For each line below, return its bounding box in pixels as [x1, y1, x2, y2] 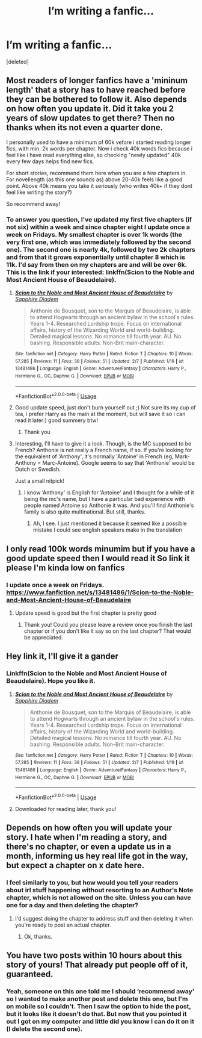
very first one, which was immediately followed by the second [6, 238, 191, 246]
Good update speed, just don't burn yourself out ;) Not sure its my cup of [14, 404, 196, 411]
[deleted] [6, 58, 29, 65]
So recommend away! [6, 200, 61, 207]
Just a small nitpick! [14, 477, 64, 485]
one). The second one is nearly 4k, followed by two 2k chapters [6, 245, 195, 253]
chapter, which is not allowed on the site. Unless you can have [6, 893, 191, 902]
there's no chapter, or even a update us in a [6, 842, 171, 852]
